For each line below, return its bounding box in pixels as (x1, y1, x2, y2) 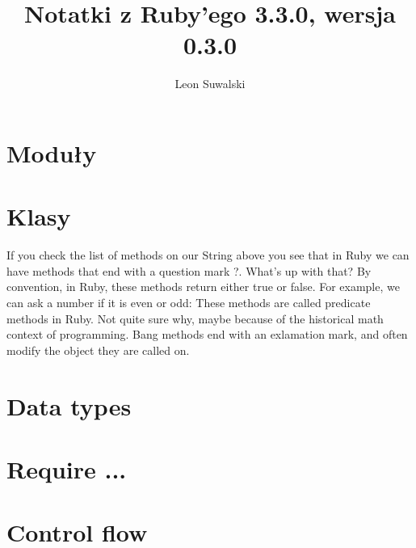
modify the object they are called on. (6, 341, 190, 358)
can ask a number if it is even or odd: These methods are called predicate (6, 294, 371, 310)
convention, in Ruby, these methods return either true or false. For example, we (6, 278, 400, 295)
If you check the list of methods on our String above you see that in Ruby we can (6, 247, 410, 263)
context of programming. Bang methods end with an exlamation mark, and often (6, 326, 408, 343)
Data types (6, 389, 132, 422)
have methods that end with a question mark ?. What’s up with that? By (6, 262, 372, 279)
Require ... (6, 452, 127, 485)
